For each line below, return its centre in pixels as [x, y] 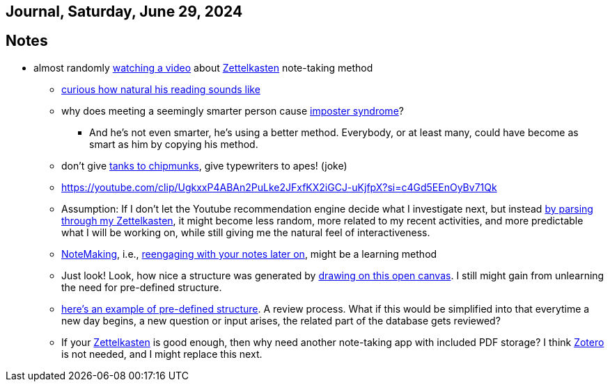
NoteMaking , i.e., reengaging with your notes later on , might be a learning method [249, 254]
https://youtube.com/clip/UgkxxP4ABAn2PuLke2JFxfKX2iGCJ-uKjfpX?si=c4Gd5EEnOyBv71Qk [279, 187]
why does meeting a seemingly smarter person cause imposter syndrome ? [233, 110]
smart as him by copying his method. [174, 144]
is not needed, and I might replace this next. [162, 354]
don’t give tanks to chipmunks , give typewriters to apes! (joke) [204, 165]
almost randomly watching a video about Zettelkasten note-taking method [203, 67]
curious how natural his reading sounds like [161, 89]
